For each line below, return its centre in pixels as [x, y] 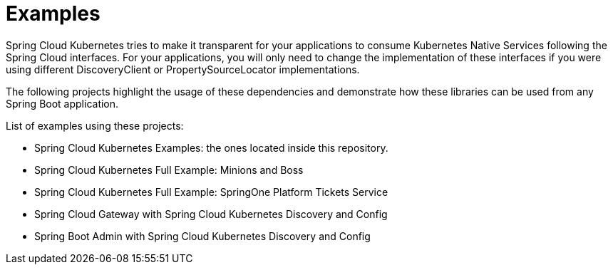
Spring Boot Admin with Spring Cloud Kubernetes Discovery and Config [202, 236]
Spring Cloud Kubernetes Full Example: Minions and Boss [169, 170]
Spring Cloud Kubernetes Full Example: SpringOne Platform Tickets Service [211, 192]
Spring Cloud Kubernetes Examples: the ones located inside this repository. [211, 147]
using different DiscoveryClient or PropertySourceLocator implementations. [183, 69]
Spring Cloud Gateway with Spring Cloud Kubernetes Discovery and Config [211, 214]
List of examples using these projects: [95, 125]
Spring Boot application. [62, 103]
